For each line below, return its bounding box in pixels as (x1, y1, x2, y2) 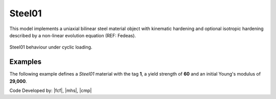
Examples (9, 58, 42, 66)
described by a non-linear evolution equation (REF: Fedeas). (9, 32, 136, 38)
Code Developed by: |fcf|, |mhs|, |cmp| (9, 87, 92, 94)
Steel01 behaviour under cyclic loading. (9, 44, 93, 51)
